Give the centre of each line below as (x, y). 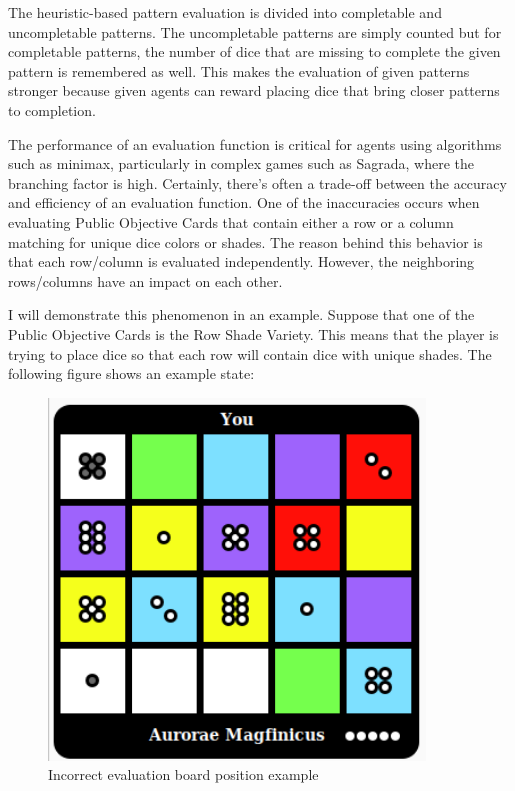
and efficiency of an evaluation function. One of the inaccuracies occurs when (244, 202)
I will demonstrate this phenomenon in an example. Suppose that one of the (241, 314)
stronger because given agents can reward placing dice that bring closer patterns (254, 90)
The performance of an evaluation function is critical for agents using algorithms (255, 143)
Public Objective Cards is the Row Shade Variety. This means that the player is (253, 333)
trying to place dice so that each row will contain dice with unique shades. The (250, 353)
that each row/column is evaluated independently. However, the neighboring (241, 261)
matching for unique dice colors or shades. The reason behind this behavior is (245, 241)
